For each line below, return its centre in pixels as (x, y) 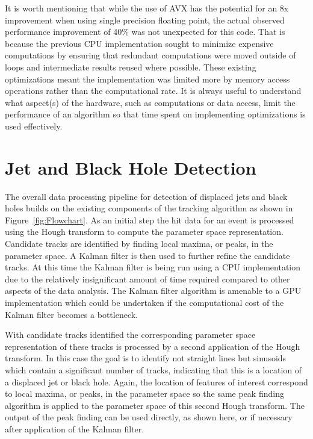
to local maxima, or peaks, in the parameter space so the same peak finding (144, 394)
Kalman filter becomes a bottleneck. (71, 314)
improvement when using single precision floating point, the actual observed (145, 20)
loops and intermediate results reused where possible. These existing (131, 67)
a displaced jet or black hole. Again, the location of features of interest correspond (156, 381)
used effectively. (34, 126)
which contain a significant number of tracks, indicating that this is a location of (153, 369)
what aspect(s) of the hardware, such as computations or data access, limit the (150, 102)
